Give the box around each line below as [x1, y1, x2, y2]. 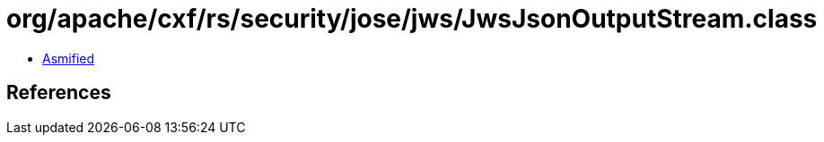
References [6, 81, 111, 104]
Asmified [42, 50, 95, 66]
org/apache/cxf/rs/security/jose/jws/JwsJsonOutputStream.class [6, 4, 818, 34]
